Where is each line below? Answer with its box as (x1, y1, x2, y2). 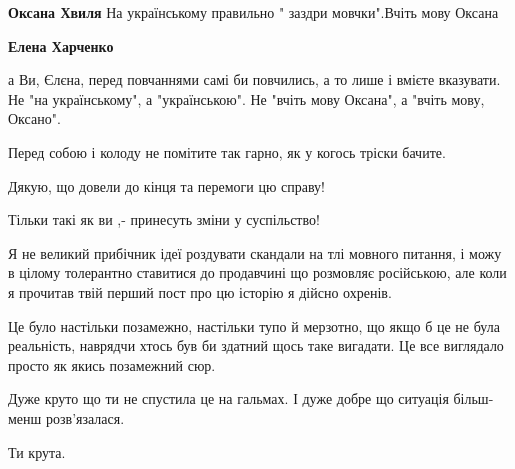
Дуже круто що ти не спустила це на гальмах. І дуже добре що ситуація (8, 388, 449, 409)
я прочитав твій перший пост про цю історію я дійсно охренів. (8, 281, 392, 302)
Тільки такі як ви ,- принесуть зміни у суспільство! (8, 209, 320, 230)
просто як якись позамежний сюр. (8, 354, 216, 375)
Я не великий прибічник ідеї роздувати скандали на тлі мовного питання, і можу (8, 242, 502, 263)
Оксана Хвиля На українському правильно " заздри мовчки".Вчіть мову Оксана (8, 2, 499, 22)
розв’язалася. (46, 407, 125, 428)
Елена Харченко (8, 35, 114, 56)
